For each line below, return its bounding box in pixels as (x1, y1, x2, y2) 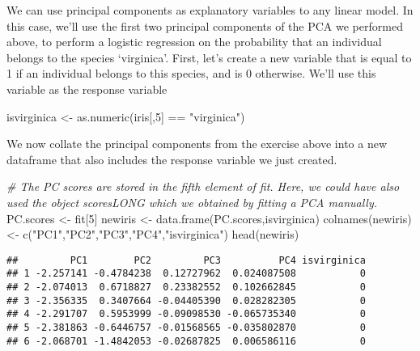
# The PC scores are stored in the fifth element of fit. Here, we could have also (6, 178, 400, 195)
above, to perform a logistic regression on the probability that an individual (6, 33, 382, 50)
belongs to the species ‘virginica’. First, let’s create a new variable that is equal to (6, 49, 412, 66)
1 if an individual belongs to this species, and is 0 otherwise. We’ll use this (6, 65, 376, 82)
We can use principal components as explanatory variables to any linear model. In (6, 2, 414, 18)
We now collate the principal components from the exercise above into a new (6, 135, 388, 152)
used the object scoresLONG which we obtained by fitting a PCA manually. (6, 193, 378, 210)
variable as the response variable (6, 80, 168, 97)
